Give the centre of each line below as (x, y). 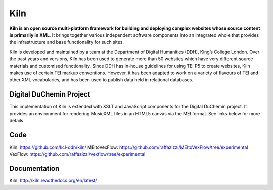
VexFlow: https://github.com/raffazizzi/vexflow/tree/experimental (77, 154)
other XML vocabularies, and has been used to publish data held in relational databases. (101, 80)
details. (17, 120)
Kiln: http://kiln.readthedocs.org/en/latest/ (53, 181)
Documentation (34, 169)
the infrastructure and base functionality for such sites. (66, 42)
